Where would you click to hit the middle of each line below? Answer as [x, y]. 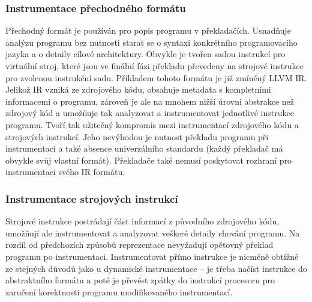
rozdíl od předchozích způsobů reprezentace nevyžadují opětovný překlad [139, 245]
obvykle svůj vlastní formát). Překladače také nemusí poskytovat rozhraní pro [149, 160]
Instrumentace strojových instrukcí [92, 198]
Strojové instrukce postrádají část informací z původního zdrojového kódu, [142, 221]
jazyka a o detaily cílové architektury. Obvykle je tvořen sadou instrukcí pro [145, 54]
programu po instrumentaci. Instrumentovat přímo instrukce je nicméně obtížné [152, 256]
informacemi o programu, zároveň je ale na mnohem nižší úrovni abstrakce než [150, 101]
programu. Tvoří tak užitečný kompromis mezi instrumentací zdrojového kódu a [152, 124]
